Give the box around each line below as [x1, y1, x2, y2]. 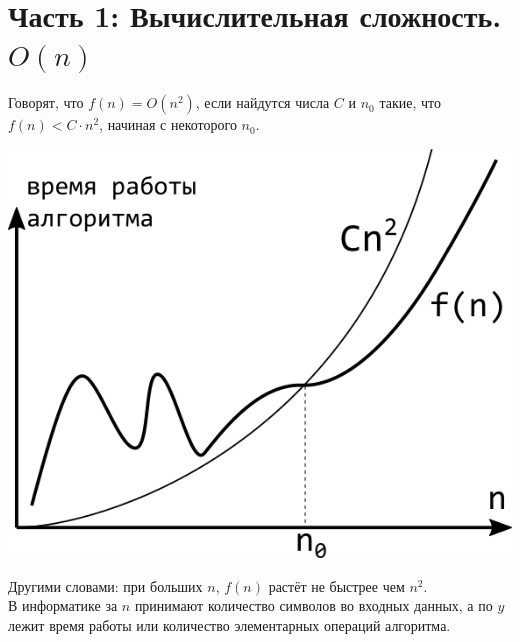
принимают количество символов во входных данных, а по [134, 595, 493, 616]
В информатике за [8, 595, 118, 616]
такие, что [379, 92, 441, 113]
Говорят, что [8, 92, 84, 113]
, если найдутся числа [195, 92, 330, 113]
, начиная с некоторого [99, 114, 237, 135]
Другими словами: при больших [8, 575, 203, 596]
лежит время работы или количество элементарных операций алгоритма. [8, 615, 451, 636]
